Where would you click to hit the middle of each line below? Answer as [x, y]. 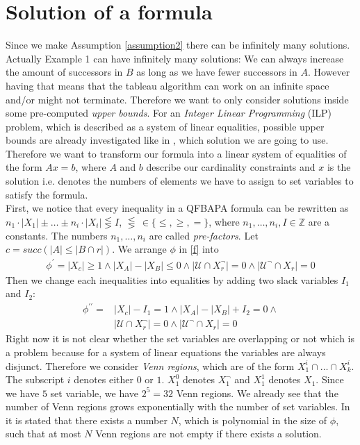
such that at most [43, 434]
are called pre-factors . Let [204, 235]
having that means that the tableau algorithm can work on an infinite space [167, 85]
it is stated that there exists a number [87, 420]
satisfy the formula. [47, 194]
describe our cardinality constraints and [231, 167]
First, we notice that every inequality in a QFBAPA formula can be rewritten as [177, 208]
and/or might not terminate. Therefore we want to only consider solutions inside [177, 99]
